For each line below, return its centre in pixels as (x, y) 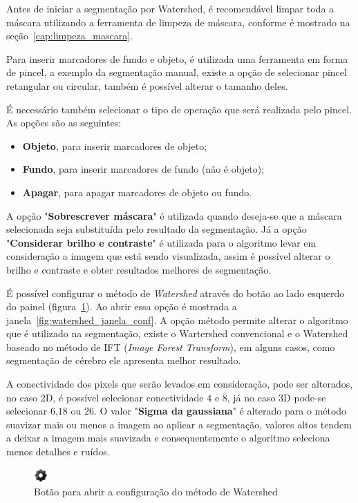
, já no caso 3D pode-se (276, 397)
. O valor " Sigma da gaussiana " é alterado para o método (220, 411)
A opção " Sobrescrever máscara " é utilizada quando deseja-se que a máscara (174, 215)
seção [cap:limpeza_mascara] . (69, 36)
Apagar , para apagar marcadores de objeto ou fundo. (137, 192)
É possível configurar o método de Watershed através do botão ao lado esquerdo (176, 293)
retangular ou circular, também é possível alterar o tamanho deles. (147, 85)
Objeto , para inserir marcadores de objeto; (115, 145)
